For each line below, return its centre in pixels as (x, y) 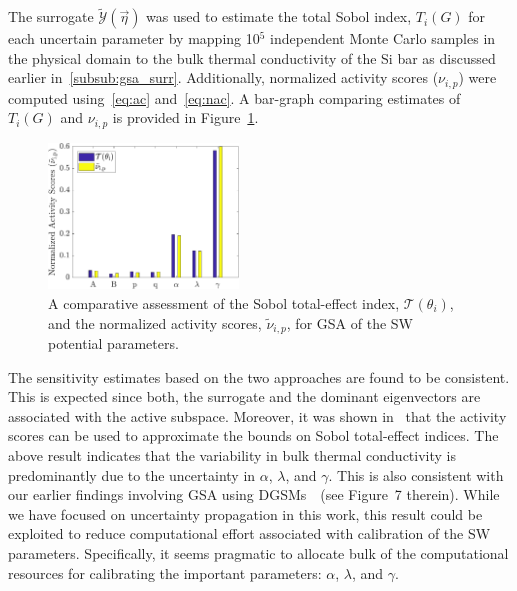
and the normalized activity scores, (155, 322)
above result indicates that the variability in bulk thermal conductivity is (232, 455)
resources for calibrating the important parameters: (165, 572)
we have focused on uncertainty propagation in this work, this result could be (245, 513)
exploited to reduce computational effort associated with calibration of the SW (249, 533)
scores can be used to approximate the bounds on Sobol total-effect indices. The (253, 435)
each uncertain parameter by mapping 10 (134, 38)
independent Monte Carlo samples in (383, 38)
